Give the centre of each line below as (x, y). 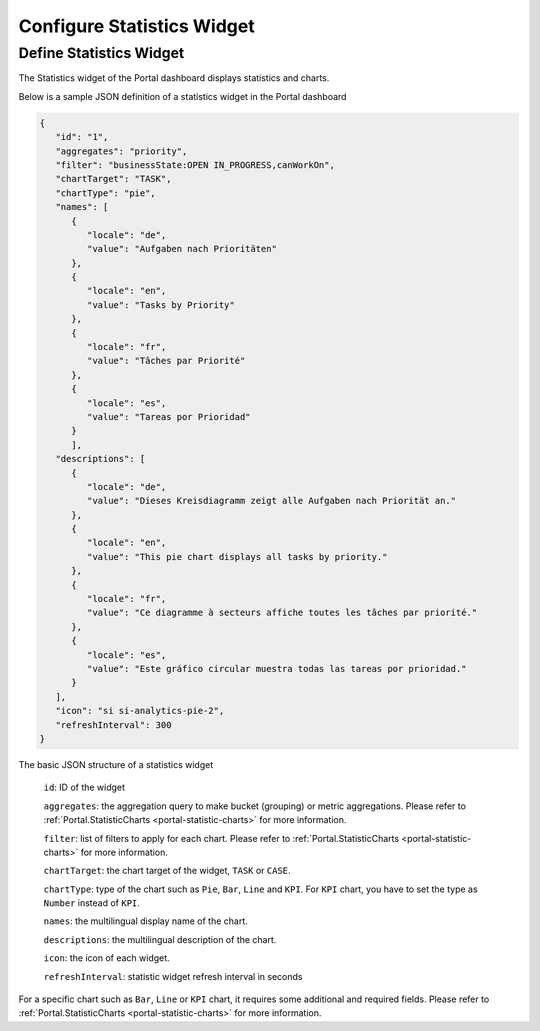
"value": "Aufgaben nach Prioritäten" (181, 249)
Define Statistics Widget (101, 53)
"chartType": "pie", (106, 193)
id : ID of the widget (84, 787)
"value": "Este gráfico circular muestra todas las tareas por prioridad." (276, 668)
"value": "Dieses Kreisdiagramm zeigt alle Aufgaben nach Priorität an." (271, 501)
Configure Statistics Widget (136, 26)
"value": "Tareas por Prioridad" (168, 416)
